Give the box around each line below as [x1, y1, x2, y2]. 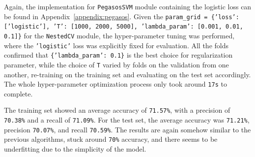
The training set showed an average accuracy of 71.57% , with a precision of [4, 105, 230, 115]
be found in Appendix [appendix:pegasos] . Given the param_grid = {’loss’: [4, 11, 239, 21]
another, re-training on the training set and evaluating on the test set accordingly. [4, 69, 251, 79]
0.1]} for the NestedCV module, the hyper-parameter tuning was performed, [4, 30, 235, 40]
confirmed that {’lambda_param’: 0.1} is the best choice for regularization [4, 50, 233, 60]
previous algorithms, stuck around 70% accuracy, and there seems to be [4, 134, 218, 144]
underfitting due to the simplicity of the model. [4, 144, 146, 154]
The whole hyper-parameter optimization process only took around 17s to [4, 79, 227, 89]
